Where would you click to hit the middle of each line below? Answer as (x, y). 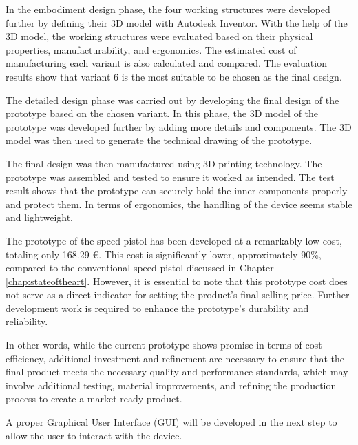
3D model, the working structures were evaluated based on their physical (159, 36)
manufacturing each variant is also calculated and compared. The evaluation (166, 63)
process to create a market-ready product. (94, 399)
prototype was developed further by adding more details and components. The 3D (179, 126)
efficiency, (26, 358)
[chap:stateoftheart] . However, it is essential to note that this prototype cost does (177, 281)
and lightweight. (40, 217)
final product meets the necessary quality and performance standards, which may (177, 372)
